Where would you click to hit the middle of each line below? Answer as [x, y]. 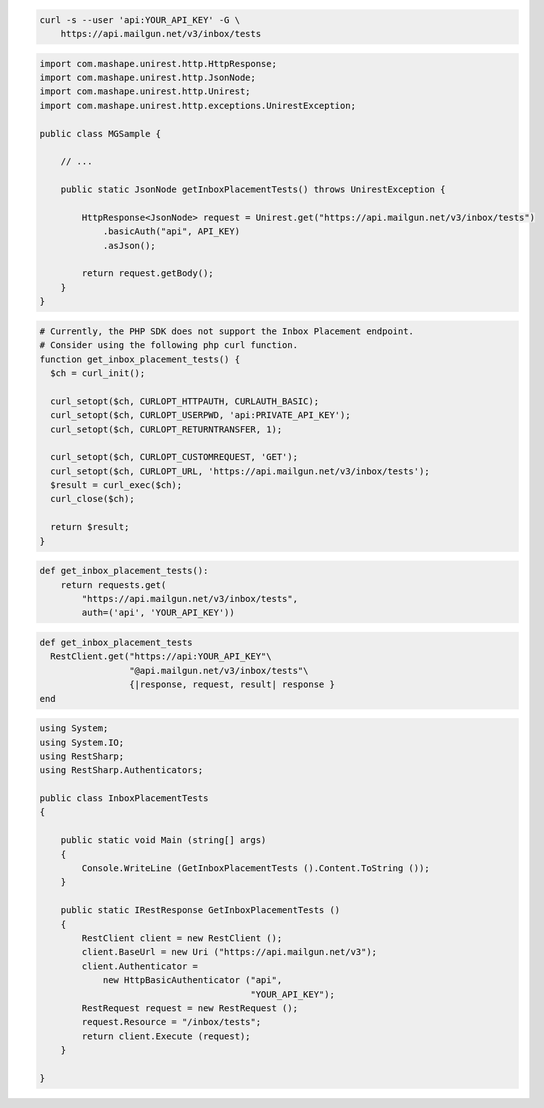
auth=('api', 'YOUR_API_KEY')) [158, 613]
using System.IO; [82, 742]
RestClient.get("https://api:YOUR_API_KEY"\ [161, 656]
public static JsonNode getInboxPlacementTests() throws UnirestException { [253, 189]
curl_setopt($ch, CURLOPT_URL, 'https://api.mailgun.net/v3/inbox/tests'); [240, 471]
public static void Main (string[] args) [163, 840]
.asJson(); [129, 245]
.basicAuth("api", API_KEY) [171, 231]
